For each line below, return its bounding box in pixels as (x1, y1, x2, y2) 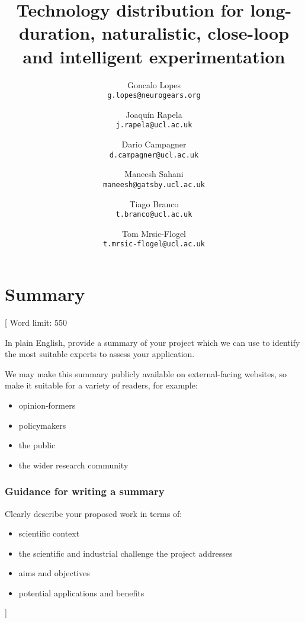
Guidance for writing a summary (5, 484, 165, 499)
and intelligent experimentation (23, 44, 285, 68)
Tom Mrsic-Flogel (121, 227, 187, 239)
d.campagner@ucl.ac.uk (109, 150, 199, 159)
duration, (18, 21, 96, 45)
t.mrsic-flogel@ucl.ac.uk (103, 240, 205, 249)
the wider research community (18, 458, 129, 471)
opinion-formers (18, 399, 76, 411)
